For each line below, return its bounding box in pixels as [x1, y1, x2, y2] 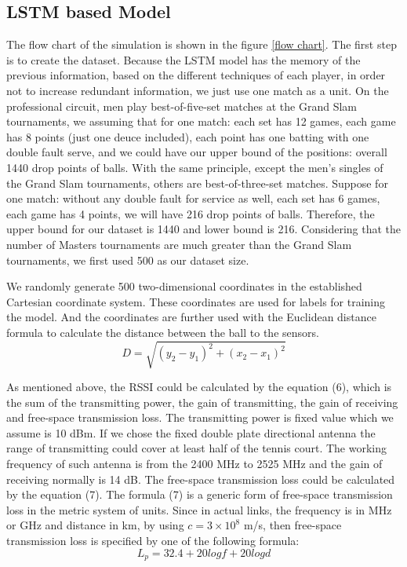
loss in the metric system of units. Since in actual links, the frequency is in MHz [6, 501, 392, 518]
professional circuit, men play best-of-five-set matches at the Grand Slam [6, 97, 358, 114]
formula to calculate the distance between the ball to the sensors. [6, 324, 319, 340]
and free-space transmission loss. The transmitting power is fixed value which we [6, 409, 394, 426]
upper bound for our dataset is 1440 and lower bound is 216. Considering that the [6, 221, 402, 237]
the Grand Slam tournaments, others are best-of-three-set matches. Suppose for [6, 174, 388, 191]
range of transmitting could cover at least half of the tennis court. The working [6, 440, 387, 456]
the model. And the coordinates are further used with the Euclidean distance [6, 309, 376, 325]
